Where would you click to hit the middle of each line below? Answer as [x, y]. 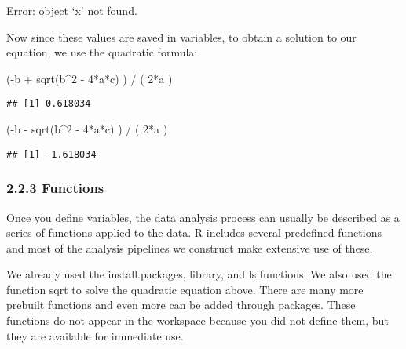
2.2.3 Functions [55, 188]
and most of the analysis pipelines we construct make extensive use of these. [190, 247]
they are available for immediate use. [95, 335]
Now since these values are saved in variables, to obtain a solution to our [181, 36]
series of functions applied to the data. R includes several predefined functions [194, 233]
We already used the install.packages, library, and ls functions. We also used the [199, 274]
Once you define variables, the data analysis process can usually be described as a [203, 217]
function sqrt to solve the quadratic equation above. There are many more [185, 289]
